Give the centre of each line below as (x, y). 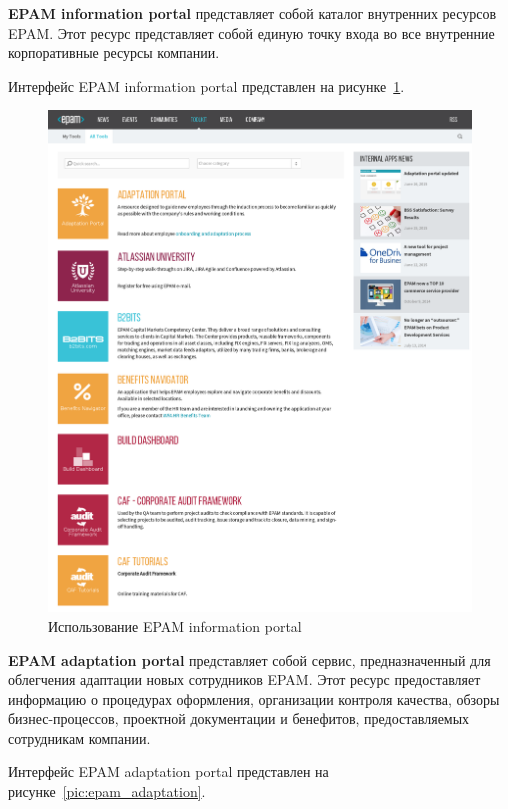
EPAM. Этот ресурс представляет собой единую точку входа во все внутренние (251, 32)
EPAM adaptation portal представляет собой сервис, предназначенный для (249, 659)
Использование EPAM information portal (175, 625)
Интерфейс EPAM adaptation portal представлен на (168, 771)
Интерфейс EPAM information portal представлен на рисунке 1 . (206, 85)
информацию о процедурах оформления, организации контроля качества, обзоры (254, 698)
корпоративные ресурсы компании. (114, 52)
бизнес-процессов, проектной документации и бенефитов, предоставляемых (239, 718)
